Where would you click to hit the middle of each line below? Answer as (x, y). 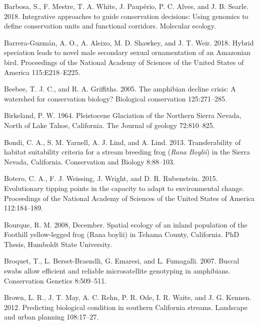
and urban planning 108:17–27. (51, 317)
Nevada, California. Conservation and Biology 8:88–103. (89, 161)
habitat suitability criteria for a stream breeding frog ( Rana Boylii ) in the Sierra (127, 152)
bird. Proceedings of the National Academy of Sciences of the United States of (124, 62)
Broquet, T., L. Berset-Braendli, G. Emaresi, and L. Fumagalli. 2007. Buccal (122, 261)
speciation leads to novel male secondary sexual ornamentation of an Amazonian (127, 52)
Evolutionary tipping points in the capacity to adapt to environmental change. (124, 188)
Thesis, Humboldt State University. (58, 244)
